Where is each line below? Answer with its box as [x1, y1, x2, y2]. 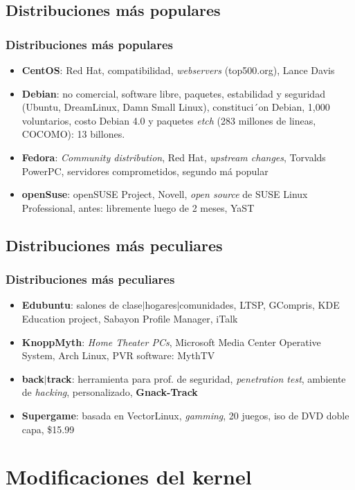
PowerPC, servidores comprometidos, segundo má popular [21, 163, 268, 178]
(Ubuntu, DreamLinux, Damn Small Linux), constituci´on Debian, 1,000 [21, 100, 330, 114]
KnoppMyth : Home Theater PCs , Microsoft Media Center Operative [21, 334, 321, 349]
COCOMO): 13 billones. [21, 127, 125, 141]
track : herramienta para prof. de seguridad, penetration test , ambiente [46, 371, 346, 385]
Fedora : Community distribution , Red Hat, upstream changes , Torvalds [21, 149, 326, 164]
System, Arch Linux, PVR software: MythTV [21, 348, 215, 363]
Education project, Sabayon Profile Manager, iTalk [21, 311, 238, 325]
